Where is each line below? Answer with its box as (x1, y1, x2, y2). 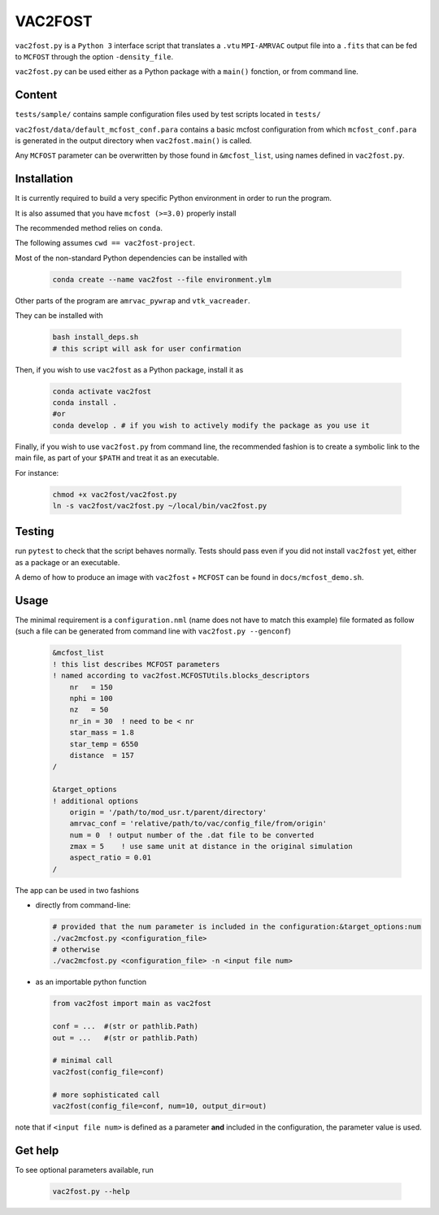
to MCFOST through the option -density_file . (15, 51, 174, 61)
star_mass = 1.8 (69, 728, 134, 738)
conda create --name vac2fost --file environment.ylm (52, 275, 272, 284)
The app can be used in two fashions (15, 885, 140, 895)
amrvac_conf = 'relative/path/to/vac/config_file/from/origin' (69, 819, 328, 829)
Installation (15, 172, 73, 186)
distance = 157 (69, 751, 134, 760)
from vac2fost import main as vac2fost (52, 999, 211, 1008)
